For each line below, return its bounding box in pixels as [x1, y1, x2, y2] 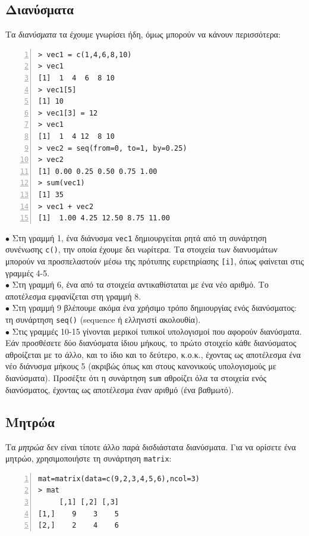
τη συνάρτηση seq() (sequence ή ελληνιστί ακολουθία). [5, 313, 201, 326]
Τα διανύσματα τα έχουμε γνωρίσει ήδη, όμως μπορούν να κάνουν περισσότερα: [5, 28, 281, 40]
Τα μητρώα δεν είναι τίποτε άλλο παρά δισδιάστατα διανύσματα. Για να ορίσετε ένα [5, 440, 296, 453]
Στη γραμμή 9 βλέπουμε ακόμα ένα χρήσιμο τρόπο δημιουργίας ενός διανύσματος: [12, 301, 297, 314]
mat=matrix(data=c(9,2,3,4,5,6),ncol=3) [38, 474, 200, 483]
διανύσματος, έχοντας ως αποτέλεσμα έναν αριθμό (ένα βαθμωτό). [5, 383, 234, 395]
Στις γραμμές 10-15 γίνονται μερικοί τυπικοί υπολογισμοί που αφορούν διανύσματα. [12, 325, 302, 337]
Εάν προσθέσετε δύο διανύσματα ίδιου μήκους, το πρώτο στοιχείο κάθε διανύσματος [5, 336, 297, 349]
